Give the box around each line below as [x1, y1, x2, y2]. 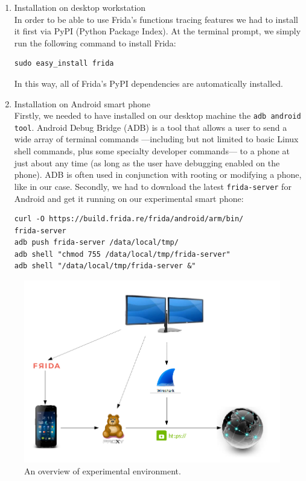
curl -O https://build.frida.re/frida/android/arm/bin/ [14, 215, 244, 224]
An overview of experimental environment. [24, 464, 181, 477]
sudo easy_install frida [14, 59, 114, 68]
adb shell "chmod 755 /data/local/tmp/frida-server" [14, 250, 231, 259]
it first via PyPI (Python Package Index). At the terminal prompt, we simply [14, 25, 301, 37]
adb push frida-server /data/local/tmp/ [14, 238, 179, 247]
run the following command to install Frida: [14, 36, 176, 49]
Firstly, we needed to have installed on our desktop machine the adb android [14, 109, 301, 122]
